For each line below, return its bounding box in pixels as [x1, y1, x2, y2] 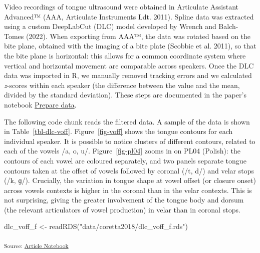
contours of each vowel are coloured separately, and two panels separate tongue [4, 155, 246, 165]
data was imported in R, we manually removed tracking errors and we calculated [4, 70, 252, 80]
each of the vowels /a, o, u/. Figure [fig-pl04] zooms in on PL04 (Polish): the [4, 145, 240, 156]
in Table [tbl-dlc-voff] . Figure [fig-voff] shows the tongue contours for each [4, 126, 233, 136]
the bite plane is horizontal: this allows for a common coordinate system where [4, 50, 246, 60]
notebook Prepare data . [4, 99, 77, 109]
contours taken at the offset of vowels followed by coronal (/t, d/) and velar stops [4, 165, 254, 175]
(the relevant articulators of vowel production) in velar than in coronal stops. [4, 204, 240, 214]
